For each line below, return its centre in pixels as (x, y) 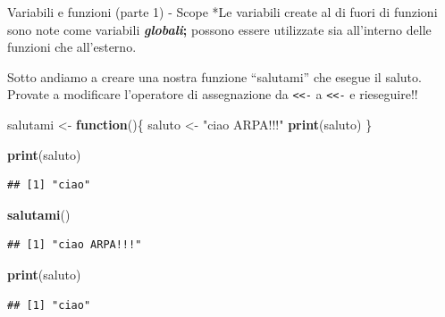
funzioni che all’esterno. (72, 47)
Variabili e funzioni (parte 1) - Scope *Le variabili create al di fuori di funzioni (222, 12)
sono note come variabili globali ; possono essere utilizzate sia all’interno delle (219, 29)
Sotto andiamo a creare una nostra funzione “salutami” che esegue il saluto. (214, 76)
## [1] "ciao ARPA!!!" (75, 245)
